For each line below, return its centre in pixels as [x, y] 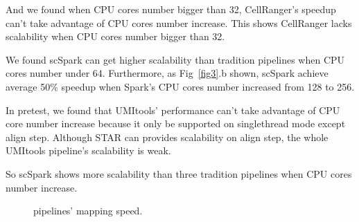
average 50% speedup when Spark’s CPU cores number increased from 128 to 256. [180, 86]
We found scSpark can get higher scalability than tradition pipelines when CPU [175, 59]
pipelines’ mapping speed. [88, 211]
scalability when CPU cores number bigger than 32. [115, 36]
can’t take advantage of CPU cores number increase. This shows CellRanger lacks [179, 22]
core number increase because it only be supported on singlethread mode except [176, 123]
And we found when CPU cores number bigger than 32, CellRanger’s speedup [171, 9]
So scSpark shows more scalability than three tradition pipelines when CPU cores [179, 173]
